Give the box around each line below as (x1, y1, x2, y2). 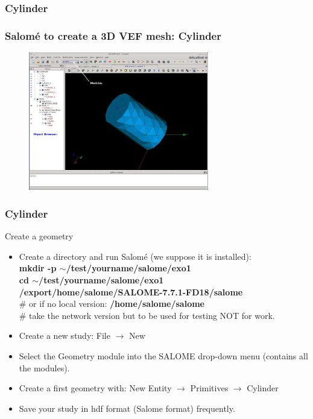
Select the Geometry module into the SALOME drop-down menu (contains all (19, 350, 308, 362)
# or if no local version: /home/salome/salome (19, 297, 204, 310)
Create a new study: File (19, 329, 110, 342)
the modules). (19, 361, 70, 374)
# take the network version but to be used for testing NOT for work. (19, 309, 275, 321)
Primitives (190, 382, 229, 394)
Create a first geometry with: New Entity (19, 382, 172, 394)
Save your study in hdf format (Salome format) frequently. (19, 402, 235, 414)
